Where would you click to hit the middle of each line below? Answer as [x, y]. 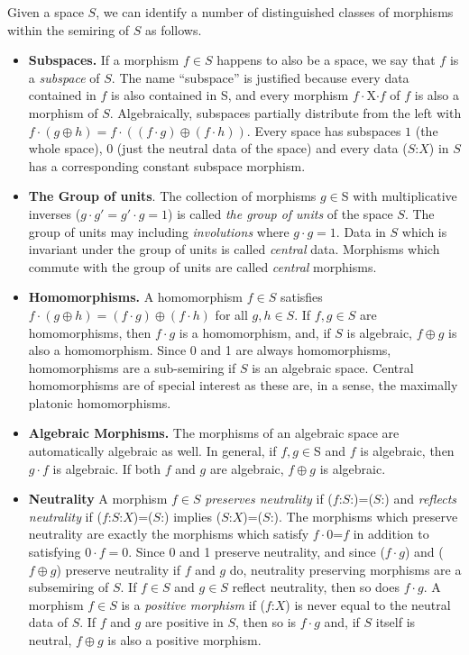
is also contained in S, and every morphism [230, 95]
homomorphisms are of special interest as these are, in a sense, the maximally [243, 385]
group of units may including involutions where [159, 231]
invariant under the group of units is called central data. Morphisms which [234, 249]
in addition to [391, 534]
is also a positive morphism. [184, 640]
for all [231, 314]
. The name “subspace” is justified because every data [260, 77]
